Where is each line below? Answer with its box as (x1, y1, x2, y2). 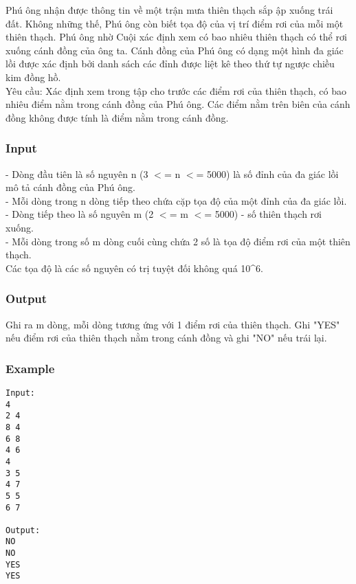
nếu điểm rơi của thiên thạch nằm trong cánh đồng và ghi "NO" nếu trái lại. (5, 330, 327, 345)
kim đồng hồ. (5, 69, 61, 84)
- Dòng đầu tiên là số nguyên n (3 (5, 166, 148, 181)
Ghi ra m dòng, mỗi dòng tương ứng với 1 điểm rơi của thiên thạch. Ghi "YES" (5, 317, 340, 331)
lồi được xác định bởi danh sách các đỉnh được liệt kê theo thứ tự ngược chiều (5, 56, 335, 71)
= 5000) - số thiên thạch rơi (204, 207, 322, 221)
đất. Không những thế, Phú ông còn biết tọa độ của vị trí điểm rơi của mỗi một (5, 16, 344, 30)
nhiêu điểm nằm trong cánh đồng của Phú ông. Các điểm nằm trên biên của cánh (5, 97, 351, 111)
